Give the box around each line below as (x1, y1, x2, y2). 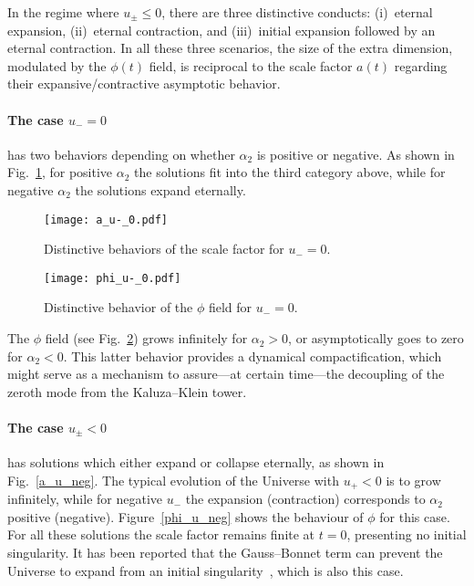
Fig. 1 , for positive (7, 162, 113, 182)
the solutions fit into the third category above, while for (134, 162, 446, 182)
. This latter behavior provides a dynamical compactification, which (63, 346, 442, 365)
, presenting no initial (346, 525, 467, 544)
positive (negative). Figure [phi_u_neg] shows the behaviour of (7, 507, 364, 526)
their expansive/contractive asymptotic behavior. (7, 74, 281, 93)
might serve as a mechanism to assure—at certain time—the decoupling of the (7, 364, 445, 383)
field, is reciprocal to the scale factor (149, 56, 353, 75)
